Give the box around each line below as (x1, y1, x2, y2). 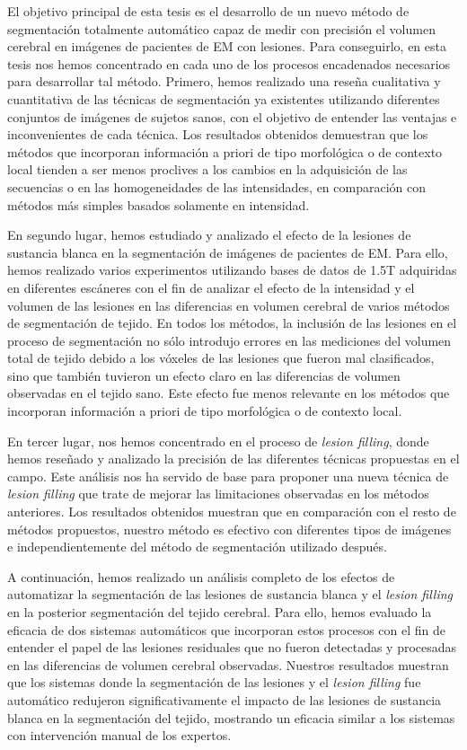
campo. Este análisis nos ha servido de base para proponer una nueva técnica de (7, 466, 449, 485)
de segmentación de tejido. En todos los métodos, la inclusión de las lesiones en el (7, 313, 457, 332)
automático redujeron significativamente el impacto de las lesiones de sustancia (7, 690, 442, 709)
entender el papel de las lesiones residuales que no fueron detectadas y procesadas (7, 638, 457, 657)
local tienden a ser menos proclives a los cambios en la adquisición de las (7, 160, 408, 179)
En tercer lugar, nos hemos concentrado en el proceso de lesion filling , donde (7, 431, 429, 450)
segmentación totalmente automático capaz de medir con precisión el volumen (7, 19, 436, 38)
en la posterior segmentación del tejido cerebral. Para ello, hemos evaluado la (7, 603, 432, 621)
